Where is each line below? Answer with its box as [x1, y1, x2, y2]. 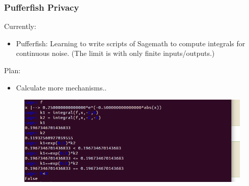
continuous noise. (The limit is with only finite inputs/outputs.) [16, 48, 215, 58]
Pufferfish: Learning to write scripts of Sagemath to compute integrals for [16, 38, 245, 48]
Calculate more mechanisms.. [16, 82, 107, 92]
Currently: [4, 21, 37, 32]
